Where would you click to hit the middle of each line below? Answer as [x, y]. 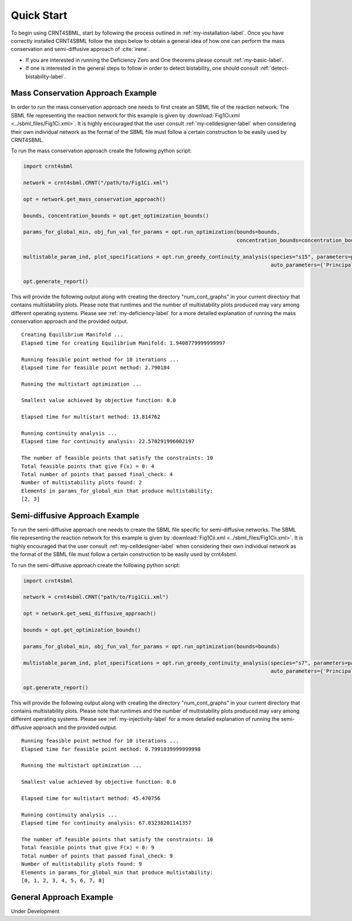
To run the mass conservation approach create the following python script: [101, 151]
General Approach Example [62, 897]
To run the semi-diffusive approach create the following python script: [96, 565]
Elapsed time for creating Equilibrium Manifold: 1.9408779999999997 [123, 343]
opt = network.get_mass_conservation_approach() [94, 199]
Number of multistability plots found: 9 [82, 864]
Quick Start [39, 15]
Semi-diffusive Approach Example [75, 516]
